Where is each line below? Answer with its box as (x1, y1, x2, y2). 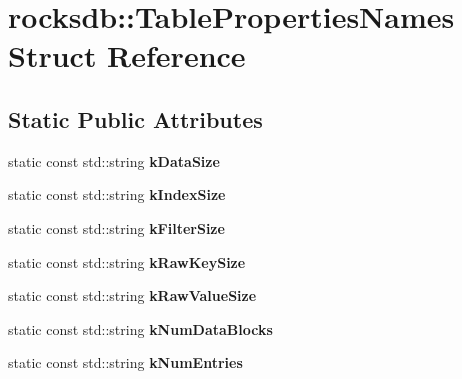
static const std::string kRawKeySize (8, 251, 246, 272)
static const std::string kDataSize (8, 150, 220, 171)
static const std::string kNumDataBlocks (8, 318, 273, 339)
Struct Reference (8, 35, 246, 76)
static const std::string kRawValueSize (8, 285, 257, 306)
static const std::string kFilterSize (8, 217, 225, 238)
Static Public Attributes (8, 103, 263, 134)
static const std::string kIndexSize (8, 184, 226, 205)
